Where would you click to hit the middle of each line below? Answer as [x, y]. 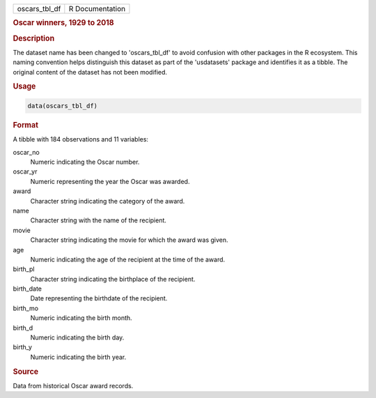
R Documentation [97, 9]
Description [34, 38]
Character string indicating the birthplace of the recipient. [113, 279]
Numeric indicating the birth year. [78, 357]
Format [25, 125]
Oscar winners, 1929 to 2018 [63, 23]
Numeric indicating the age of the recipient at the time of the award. [128, 259]
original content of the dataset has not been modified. [90, 72]
